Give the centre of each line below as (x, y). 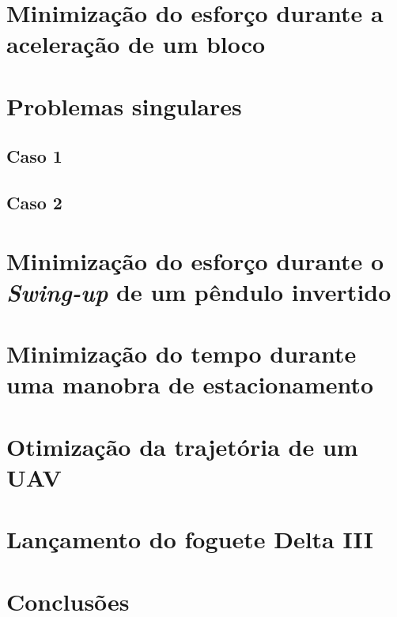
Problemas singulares (124, 105)
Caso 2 (34, 203)
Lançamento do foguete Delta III (190, 539)
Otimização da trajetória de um (182, 446)
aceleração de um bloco (136, 44)
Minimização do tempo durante (181, 354)
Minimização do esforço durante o (195, 260)
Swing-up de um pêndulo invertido (199, 292)
